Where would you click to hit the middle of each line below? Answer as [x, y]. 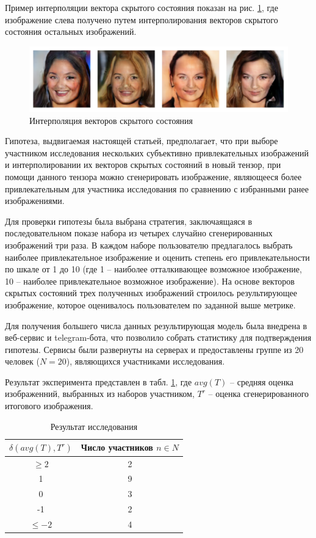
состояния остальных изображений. [71, 31]
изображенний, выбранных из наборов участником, [100, 394]
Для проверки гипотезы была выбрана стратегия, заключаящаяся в [129, 221]
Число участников [117, 447]
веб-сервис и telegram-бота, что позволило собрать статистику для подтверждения [158, 337]
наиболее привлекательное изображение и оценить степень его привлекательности [157, 257]
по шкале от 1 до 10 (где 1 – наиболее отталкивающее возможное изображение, [153, 269]
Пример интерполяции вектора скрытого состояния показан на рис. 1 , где [142, 7]
